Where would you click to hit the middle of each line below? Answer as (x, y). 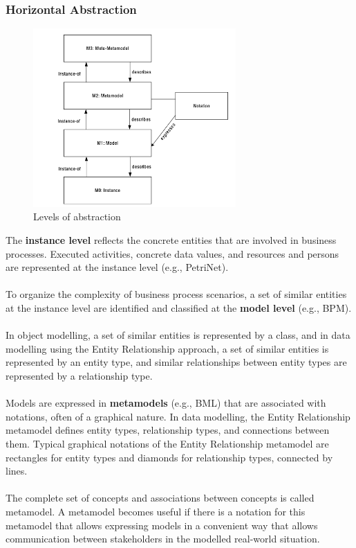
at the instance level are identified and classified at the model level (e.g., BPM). (179, 308)
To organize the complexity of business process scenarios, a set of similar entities (176, 294)
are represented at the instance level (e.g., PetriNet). (117, 267)
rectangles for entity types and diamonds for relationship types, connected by (169, 457)
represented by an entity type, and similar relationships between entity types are (176, 362)
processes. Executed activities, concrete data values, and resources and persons (172, 253)
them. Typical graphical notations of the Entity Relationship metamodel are (167, 443)
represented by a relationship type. (79, 376)
